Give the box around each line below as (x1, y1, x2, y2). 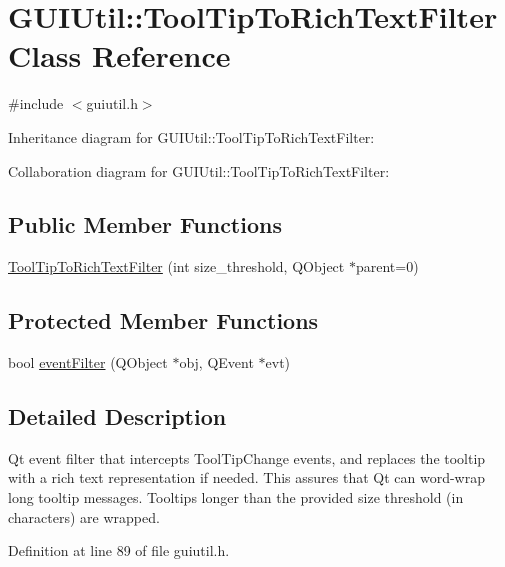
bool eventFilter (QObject (8, 352, 168, 373)
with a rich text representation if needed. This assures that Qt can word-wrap (8, 467, 485, 488)
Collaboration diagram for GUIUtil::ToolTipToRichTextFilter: (8, 160, 390, 181)
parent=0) (355, 256, 419, 277)
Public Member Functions (8, 209, 282, 240)
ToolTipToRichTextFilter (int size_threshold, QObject (8, 256, 345, 277)
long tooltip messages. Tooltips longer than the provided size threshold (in (8, 487, 464, 508)
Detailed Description (8, 401, 227, 432)
